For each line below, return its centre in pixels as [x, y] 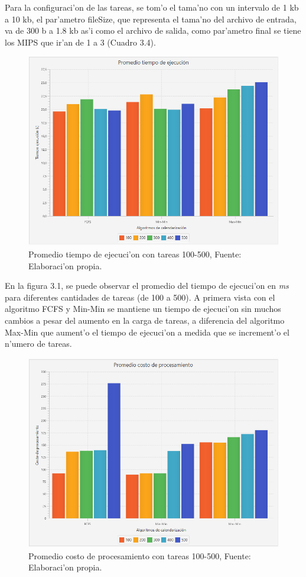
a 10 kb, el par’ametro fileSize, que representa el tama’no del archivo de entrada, [151, 19]
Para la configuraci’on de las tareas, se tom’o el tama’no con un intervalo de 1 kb [152, 7]
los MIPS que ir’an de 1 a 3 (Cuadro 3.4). [80, 42]
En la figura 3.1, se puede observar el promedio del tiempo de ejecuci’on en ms [147, 286]
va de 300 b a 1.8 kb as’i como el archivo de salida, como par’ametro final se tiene [153, 30]
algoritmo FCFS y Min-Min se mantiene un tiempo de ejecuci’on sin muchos [143, 309]
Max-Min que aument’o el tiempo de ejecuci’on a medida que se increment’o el [147, 332]
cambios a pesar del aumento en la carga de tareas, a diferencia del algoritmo [145, 320]
